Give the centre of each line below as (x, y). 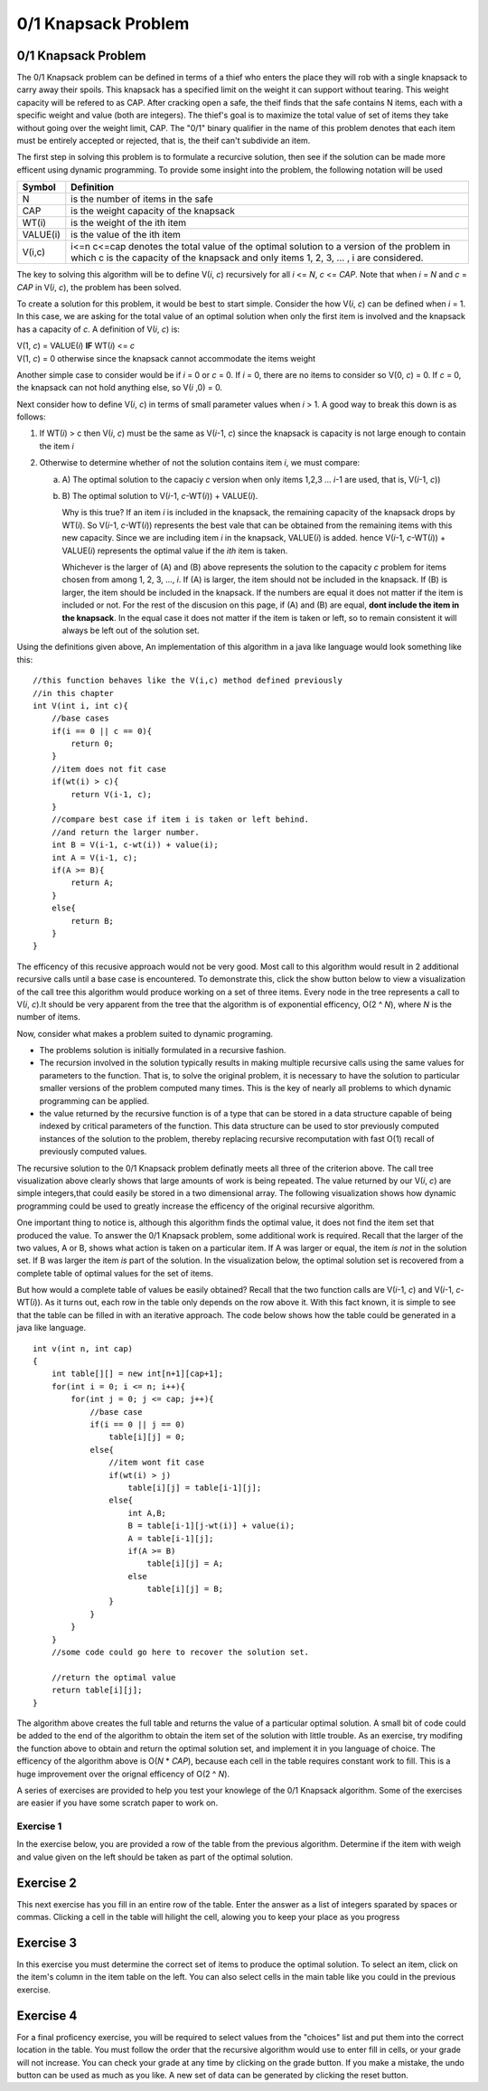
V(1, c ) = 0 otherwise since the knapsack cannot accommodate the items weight (166, 358)
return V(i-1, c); (112, 794)
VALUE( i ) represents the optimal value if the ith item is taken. (175, 551)
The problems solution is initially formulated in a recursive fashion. (163, 1050)
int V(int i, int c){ (80, 706)
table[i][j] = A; (185, 1564)
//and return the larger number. (126, 832)
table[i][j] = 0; (147, 1437)
